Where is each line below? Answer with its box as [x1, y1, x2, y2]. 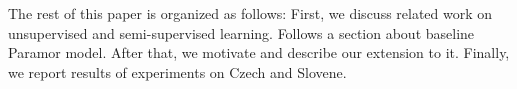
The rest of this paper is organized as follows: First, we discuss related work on [8, 3, 493, 23]
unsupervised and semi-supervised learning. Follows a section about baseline [8, 22, 475, 43]
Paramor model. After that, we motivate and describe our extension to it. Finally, [8, 42, 510, 63]
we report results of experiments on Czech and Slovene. [8, 61, 347, 82]
